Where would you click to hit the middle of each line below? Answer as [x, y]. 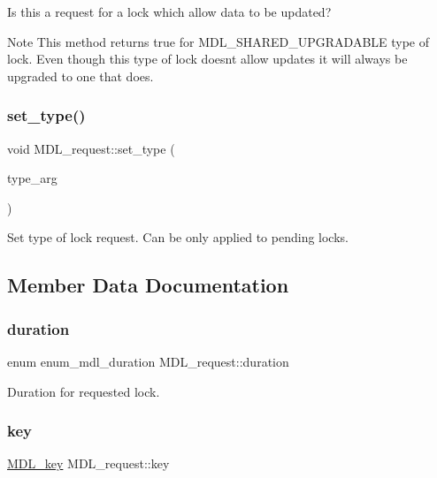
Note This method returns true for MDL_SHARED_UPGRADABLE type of [218, 41]
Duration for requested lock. [84, 391]
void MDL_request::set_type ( [91, 148]
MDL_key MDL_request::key [88, 463]
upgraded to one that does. [80, 76]
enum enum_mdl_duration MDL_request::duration [148, 361]
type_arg [32, 178]
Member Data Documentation [148, 285]
